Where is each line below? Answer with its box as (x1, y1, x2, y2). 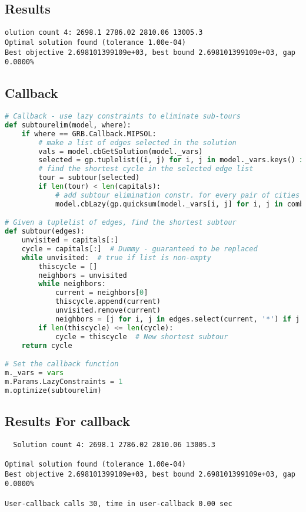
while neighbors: (38, 280, 106, 288)
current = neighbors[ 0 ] (55, 288, 148, 297)
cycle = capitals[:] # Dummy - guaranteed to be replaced (21, 244, 258, 253)
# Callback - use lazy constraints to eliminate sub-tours (5, 112, 241, 121)
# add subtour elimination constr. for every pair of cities (55, 191, 300, 199)
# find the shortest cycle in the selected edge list (38, 165, 254, 173)
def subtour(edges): (5, 227, 85, 236)
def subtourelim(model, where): (5, 120, 131, 129)
